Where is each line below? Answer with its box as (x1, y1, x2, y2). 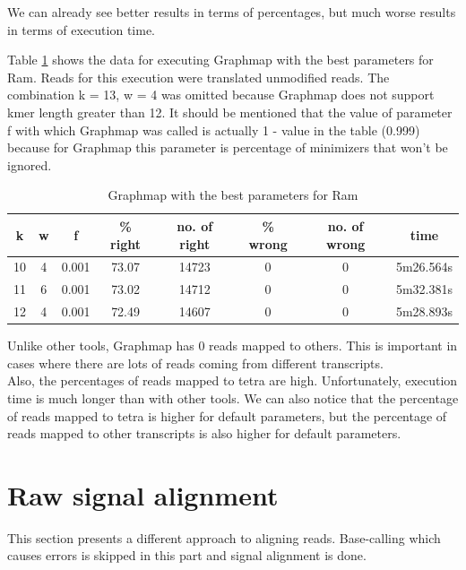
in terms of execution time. (7, 20, 155, 39)
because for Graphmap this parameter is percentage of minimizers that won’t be (7, 138, 448, 157)
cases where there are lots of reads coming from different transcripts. (7, 353, 384, 372)
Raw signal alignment (7, 476, 279, 513)
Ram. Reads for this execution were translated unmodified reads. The (7, 67, 390, 86)
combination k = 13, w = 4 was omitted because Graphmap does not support (7, 85, 435, 104)
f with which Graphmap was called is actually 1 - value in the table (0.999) (7, 120, 420, 139)
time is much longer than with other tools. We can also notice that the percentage (7, 388, 459, 407)
